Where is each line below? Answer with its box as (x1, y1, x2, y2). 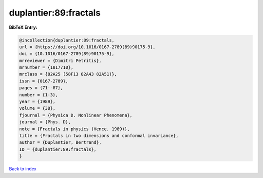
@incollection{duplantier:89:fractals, (19, 37, 114, 43)
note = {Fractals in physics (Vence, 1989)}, (19, 126, 130, 132)
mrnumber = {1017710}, (19, 65, 74, 70)
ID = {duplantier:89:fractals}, (19, 146, 97, 152)
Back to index (9, 166, 37, 172)
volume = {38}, (19, 105, 56, 111)
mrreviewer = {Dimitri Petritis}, (19, 58, 102, 63)
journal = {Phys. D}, (19, 119, 71, 125)
